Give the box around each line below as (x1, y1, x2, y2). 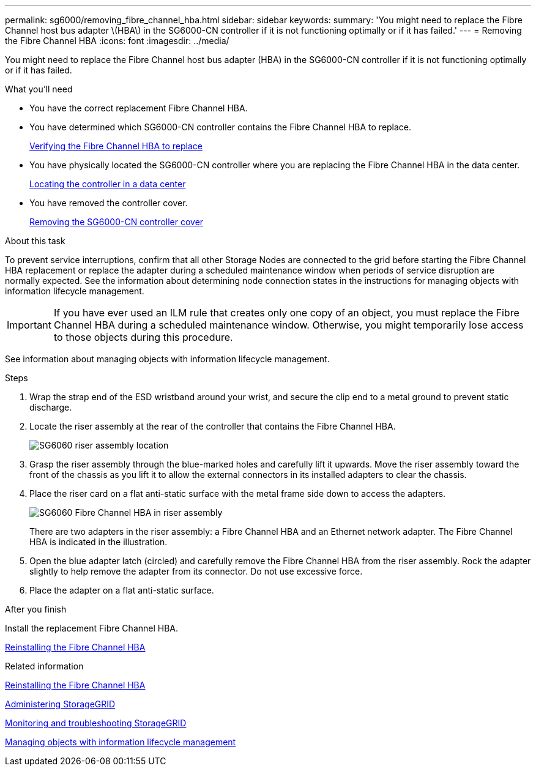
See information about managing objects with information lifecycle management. (5, 354, 330, 364)
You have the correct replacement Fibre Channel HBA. (29, 103, 248, 113)
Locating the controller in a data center (29, 179, 186, 189)
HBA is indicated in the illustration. (29, 537, 168, 547)
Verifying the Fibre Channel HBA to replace (29, 141, 203, 151)
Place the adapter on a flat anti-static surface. (29, 585, 214, 595)
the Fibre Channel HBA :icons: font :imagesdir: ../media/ (5, 35, 229, 46)
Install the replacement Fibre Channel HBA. (5, 623, 179, 633)
